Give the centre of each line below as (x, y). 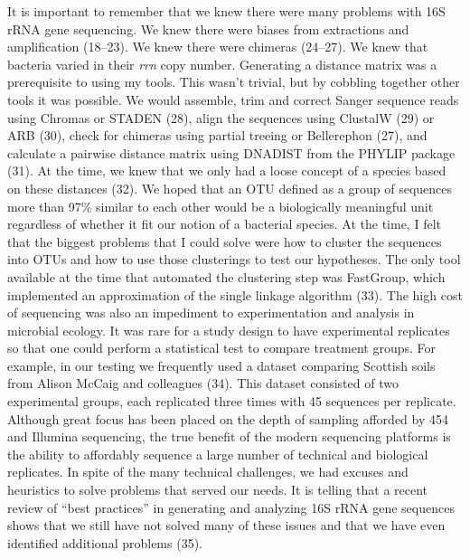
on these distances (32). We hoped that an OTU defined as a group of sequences (230, 188)
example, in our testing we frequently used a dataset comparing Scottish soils (221, 365)
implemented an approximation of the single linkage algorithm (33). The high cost (235, 294)
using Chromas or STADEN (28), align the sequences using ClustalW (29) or (221, 117)
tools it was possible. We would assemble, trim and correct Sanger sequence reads (233, 99)
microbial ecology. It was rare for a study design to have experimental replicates (229, 330)
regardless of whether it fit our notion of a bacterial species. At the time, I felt (224, 224)
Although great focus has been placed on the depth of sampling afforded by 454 (228, 418)
